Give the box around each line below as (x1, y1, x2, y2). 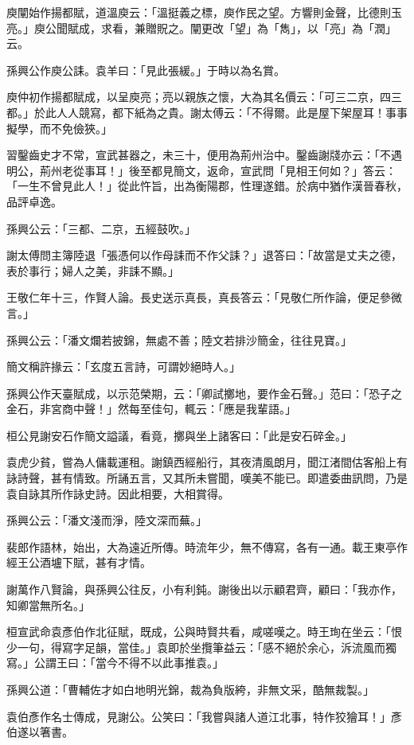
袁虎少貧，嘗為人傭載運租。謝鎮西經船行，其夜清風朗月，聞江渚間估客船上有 (6, 454, 408, 470)
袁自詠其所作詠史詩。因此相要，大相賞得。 (6, 485, 229, 501)
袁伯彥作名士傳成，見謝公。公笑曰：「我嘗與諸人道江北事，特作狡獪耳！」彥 (6, 708, 402, 724)
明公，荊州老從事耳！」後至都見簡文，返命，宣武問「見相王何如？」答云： (6, 162, 396, 178)
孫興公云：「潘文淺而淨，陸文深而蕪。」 (6, 512, 207, 529)
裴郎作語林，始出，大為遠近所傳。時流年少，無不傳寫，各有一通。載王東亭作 (6, 538, 408, 555)
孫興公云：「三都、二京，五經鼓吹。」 (6, 220, 196, 236)
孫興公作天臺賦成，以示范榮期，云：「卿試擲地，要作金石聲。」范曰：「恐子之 (6, 384, 402, 401)
